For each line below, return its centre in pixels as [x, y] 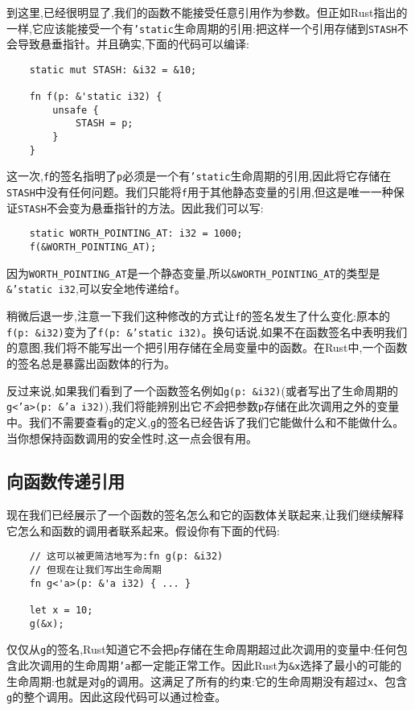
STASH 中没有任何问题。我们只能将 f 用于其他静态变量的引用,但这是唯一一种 [200, 192]
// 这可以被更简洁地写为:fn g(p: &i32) [126, 557]
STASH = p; [104, 124]
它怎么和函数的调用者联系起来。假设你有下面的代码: [143, 530]
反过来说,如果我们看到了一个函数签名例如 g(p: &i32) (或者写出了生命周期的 [202, 390]
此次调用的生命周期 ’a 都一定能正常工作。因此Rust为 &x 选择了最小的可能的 [210, 665]
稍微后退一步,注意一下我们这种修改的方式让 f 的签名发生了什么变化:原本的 [198, 316]
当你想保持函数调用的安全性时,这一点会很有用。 [132, 438]
